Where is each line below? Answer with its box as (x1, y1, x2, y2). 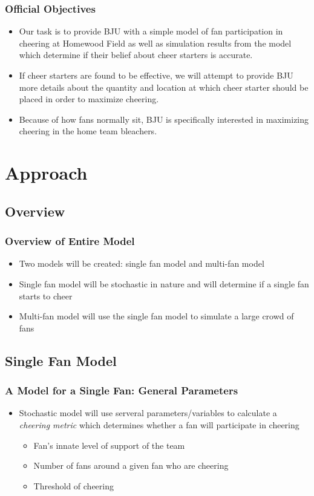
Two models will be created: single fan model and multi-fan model (19, 257, 264, 270)
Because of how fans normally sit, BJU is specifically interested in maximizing (19, 113, 309, 125)
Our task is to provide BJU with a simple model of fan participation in (19, 25, 283, 38)
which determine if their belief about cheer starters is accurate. (19, 48, 253, 61)
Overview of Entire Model (5, 233, 135, 249)
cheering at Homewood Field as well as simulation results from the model (19, 36, 292, 49)
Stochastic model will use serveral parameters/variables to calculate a (19, 406, 277, 419)
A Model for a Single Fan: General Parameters (5, 383, 238, 398)
